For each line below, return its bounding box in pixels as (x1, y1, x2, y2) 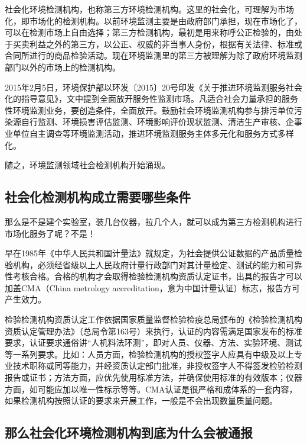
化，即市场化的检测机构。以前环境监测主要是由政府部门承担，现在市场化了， (5, 14, 302, 27)
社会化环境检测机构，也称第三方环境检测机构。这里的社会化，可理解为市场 (5, 3, 294, 15)
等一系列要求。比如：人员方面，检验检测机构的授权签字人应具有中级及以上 (5, 348, 294, 360)
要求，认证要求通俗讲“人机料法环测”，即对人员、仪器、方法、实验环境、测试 (5, 336, 302, 349)
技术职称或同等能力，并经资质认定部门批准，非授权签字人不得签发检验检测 (12, 359, 302, 372)
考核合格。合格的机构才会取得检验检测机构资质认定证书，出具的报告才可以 (12, 270, 302, 282)
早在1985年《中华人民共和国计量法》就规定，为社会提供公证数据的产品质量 (5, 247, 294, 259)
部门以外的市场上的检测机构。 (5, 60, 120, 73)
